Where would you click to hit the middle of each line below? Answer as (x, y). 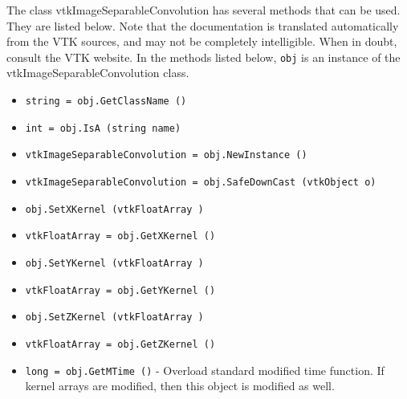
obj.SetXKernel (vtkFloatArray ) (114, 209)
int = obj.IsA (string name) (103, 128)
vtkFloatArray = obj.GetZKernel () (120, 344)
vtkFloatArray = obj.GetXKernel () (120, 236)
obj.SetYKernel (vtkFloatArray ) (114, 263)
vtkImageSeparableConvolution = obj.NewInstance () (166, 155)
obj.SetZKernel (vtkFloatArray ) (114, 318)
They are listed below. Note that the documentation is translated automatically (203, 25)
